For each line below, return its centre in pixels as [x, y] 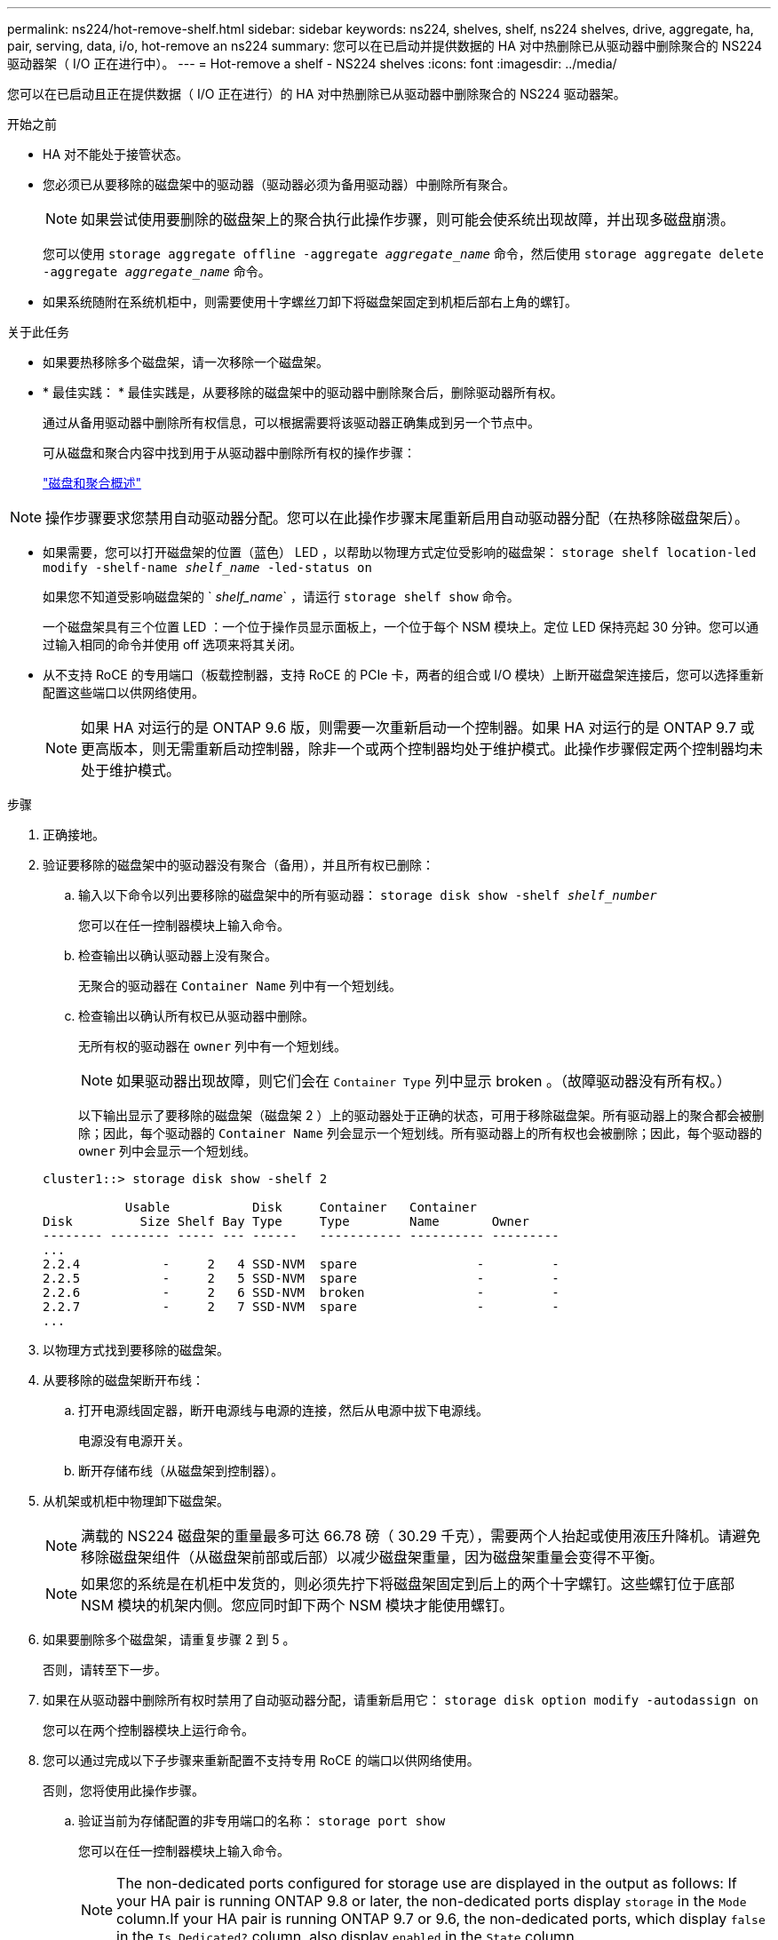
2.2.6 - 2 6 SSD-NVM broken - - [301, 1292]
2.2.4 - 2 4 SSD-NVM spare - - [301, 1264]
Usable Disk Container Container [301, 1207]
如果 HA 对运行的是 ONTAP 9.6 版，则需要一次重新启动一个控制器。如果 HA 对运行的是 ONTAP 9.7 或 [418, 727]
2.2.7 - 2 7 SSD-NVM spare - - [301, 1307]
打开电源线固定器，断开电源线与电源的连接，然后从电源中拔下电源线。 [283, 1410]
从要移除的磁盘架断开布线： [123, 1380]
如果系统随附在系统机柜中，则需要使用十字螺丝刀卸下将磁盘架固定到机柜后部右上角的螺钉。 [310, 302]
